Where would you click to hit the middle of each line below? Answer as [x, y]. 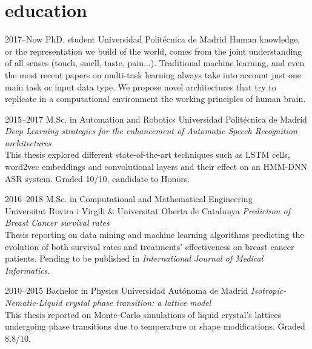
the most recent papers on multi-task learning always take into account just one [153, 74]
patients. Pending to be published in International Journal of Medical [134, 258]
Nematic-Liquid [34, 302]
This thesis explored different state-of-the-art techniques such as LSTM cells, [148, 154]
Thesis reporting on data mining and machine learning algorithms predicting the [154, 235]
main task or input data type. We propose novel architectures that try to [141, 86]
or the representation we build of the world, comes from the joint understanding [154, 51]
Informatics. [28, 270]
